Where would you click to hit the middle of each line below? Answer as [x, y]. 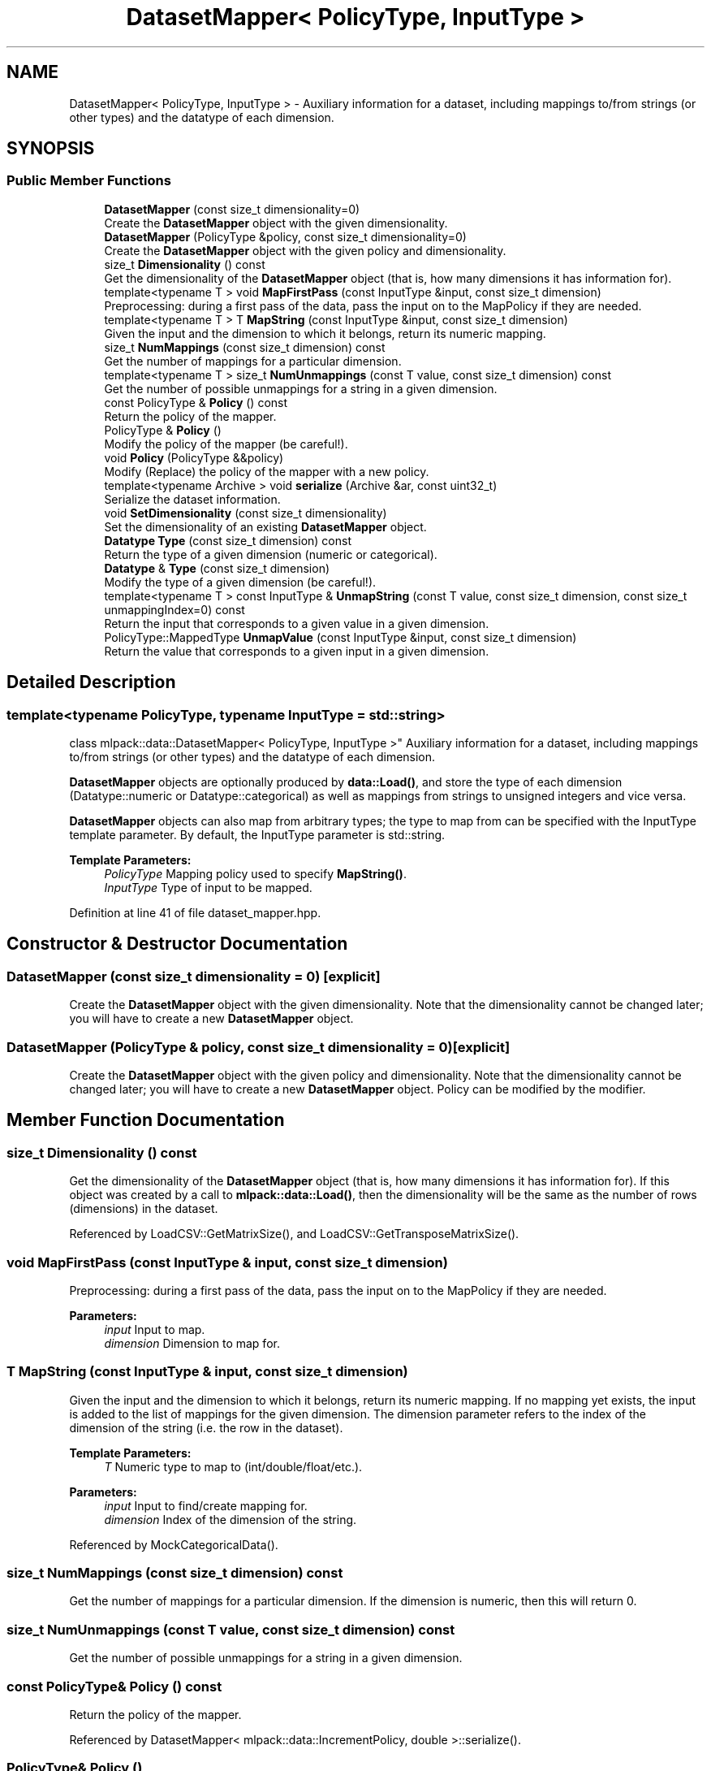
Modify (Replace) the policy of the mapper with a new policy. [267, 471]
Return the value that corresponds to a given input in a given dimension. [297, 651]
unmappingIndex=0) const [175, 609]
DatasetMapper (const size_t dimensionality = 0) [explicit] [194, 976]
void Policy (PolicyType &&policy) [194, 457]
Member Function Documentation [146, 1120]
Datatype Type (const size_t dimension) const [228, 540]
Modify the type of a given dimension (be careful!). [240, 582]
